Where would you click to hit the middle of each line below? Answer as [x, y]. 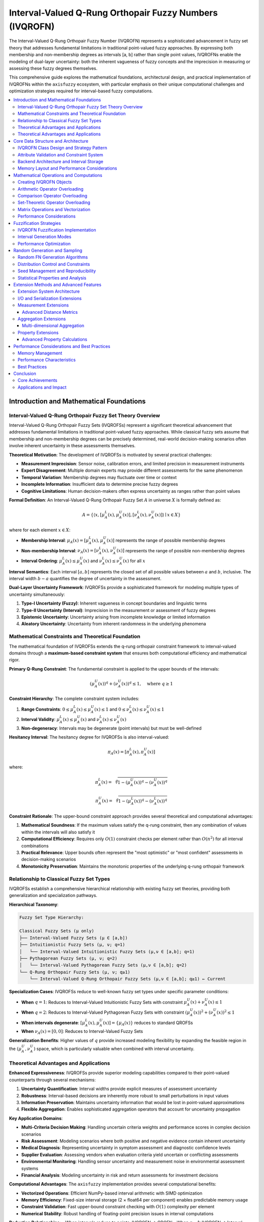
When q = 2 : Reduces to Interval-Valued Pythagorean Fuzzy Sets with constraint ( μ [106, 1012]
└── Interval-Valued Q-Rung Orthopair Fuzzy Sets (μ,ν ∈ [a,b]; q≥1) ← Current [128, 979]
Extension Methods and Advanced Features [57, 285]
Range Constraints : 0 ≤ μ [47, 709]
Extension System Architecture [49, 291]
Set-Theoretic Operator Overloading [54, 202]
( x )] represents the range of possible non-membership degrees [181, 550]
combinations [35, 846]
